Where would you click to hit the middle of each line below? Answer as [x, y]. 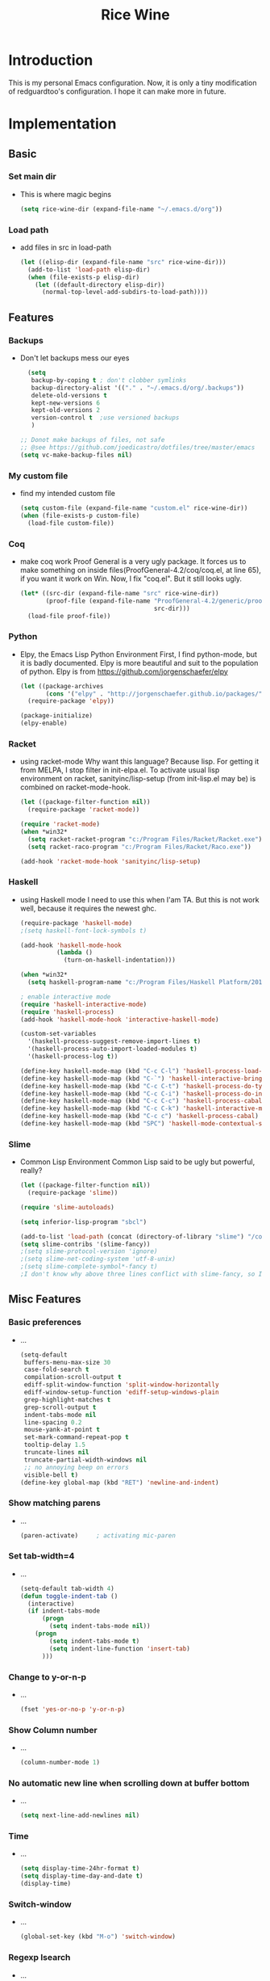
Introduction [51, 60]
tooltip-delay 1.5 [55, 1445]
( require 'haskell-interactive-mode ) [83, 1004]
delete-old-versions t [69, 395]
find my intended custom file [67, 493]
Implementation [62, 124]
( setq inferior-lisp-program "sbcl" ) [83, 1222]
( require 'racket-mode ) [60, 824]
